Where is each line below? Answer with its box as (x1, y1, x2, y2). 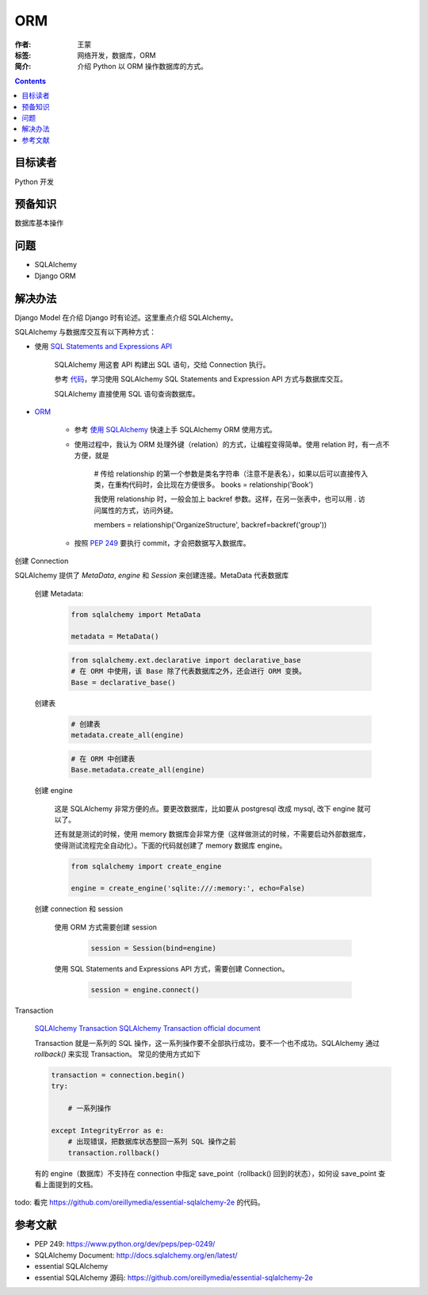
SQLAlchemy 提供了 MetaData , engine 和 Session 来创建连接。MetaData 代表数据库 (14, 571, 289, 580)
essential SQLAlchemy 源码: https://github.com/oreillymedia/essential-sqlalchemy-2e (34, 1273, 313, 1282)
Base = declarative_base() (71, 678, 176, 687)
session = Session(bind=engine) (90, 944, 217, 952)
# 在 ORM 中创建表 (71, 754, 136, 763)
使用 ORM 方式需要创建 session (54, 922, 158, 932)
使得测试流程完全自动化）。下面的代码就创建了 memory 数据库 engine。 (54, 841, 287, 850)
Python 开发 (14, 177, 55, 186)
